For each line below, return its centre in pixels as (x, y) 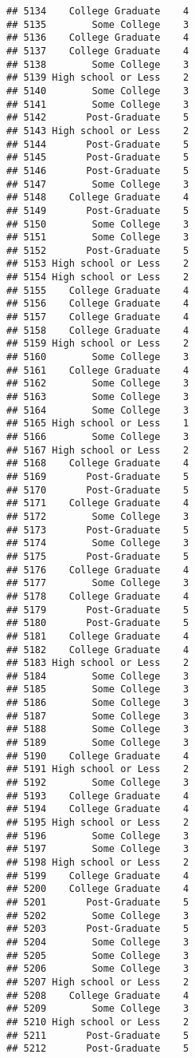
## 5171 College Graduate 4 (98, 503)
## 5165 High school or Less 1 (98, 424)
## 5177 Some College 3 (98, 583)
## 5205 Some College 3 (98, 955)
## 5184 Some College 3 (98, 676)
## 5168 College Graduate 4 (98, 464)
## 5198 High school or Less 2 (98, 862)
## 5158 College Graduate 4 (98, 330)
